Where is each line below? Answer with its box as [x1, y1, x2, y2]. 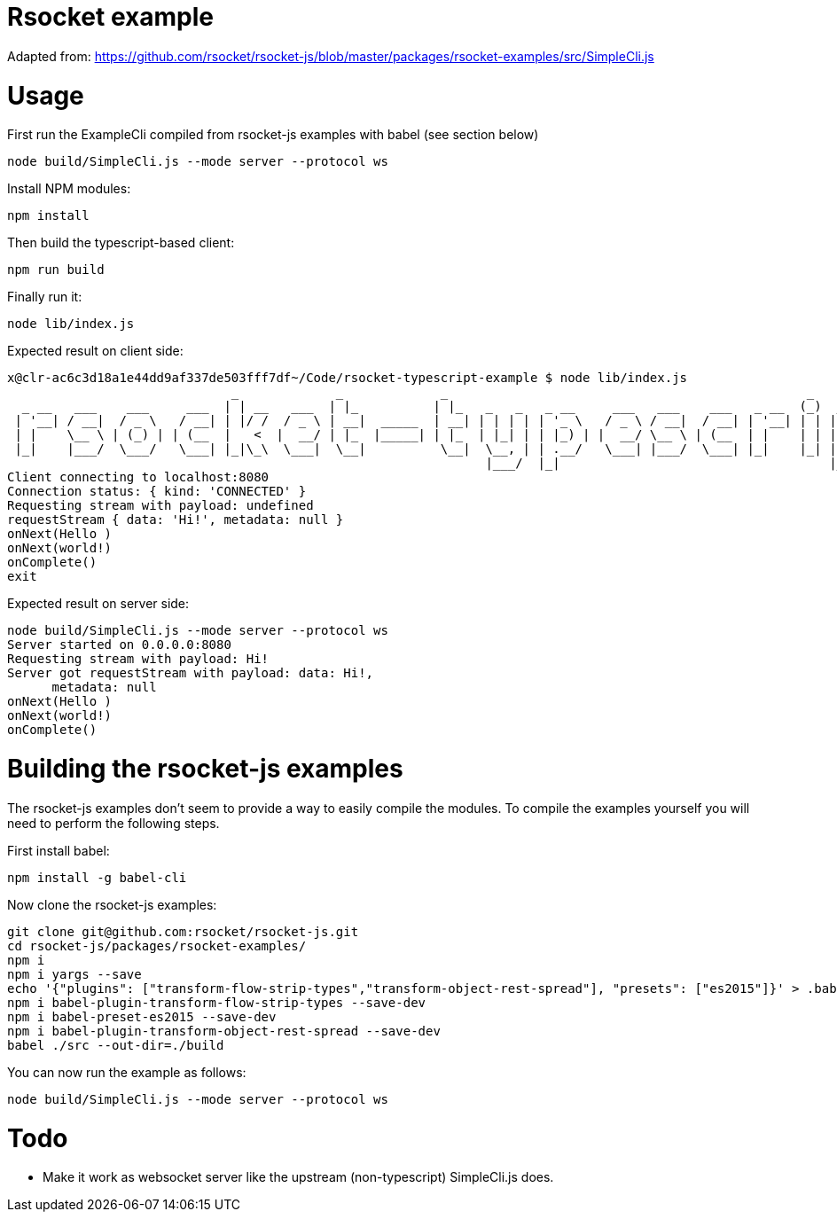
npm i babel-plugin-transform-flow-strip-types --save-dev [7, 995, 426, 1010]
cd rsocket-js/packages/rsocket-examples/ [7, 938, 307, 953]
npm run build [7, 262, 105, 277]
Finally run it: [7, 289, 82, 305]
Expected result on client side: [7, 343, 184, 359]
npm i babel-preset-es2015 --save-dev [7, 1009, 277, 1024]
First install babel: [7, 842, 110, 858]
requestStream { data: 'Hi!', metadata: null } [7, 512, 344, 527]
